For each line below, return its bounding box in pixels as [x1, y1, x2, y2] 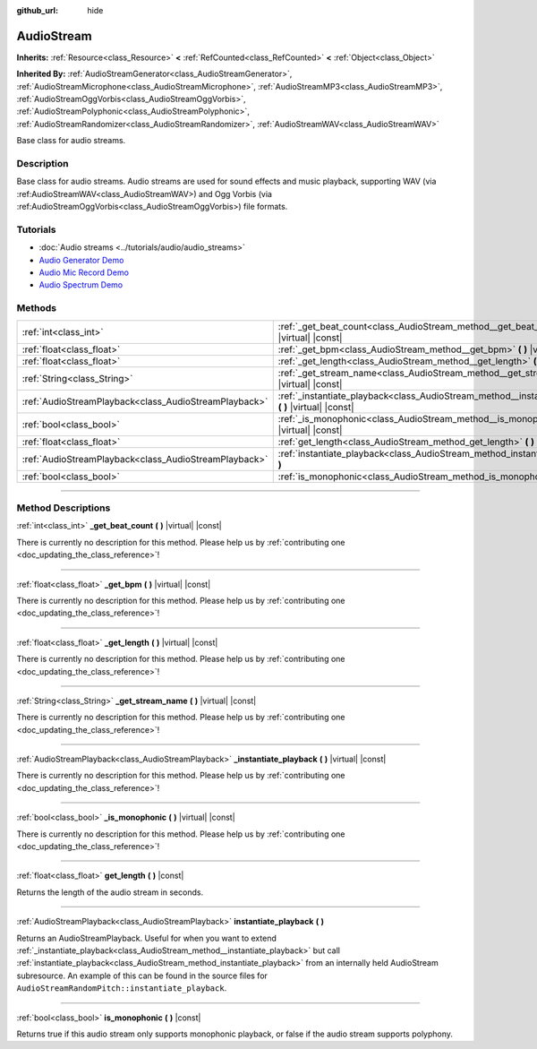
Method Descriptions [16, 502, 111, 514]
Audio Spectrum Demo [38, 279, 124, 290]
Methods [16, 302, 57, 314]
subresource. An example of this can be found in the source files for [16, 970, 268, 981]
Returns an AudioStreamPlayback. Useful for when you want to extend [16, 933, 277, 943]
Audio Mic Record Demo [38, 267, 130, 278]
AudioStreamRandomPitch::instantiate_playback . [16, 983, 227, 993]
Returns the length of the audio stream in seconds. [16, 887, 204, 898]
